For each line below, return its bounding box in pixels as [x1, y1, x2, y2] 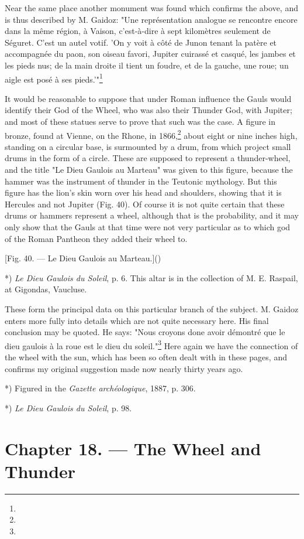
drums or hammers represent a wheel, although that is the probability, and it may [5, 209, 299, 221]
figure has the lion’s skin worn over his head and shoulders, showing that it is [5, 186, 282, 199]
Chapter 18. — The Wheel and [5, 436, 261, 460]
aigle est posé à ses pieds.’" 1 [5, 71, 103, 85]
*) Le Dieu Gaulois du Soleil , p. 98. [5, 401, 132, 414]
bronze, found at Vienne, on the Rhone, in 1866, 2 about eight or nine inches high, [5, 127, 298, 141]
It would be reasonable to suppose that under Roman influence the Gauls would [5, 92, 292, 104]
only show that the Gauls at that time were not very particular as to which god [5, 221, 291, 233]
